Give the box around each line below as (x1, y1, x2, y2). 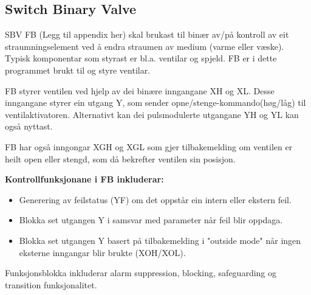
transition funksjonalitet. (5, 278, 97, 291)
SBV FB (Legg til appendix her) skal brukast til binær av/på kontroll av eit (5, 28, 289, 41)
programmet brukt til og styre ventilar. (5, 63, 151, 76)
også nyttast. (5, 120, 53, 133)
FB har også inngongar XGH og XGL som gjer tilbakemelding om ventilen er (5, 140, 293, 153)
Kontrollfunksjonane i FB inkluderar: (5, 173, 164, 186)
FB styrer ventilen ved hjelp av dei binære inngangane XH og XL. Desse (5, 84, 275, 97)
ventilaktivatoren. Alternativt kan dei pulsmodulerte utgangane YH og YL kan (5, 108, 299, 120)
